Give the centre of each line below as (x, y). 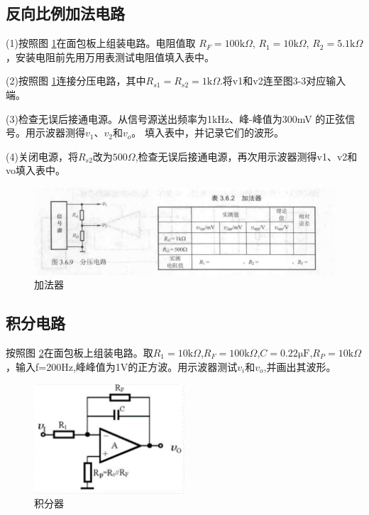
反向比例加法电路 (65, 13)
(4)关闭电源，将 (42, 156)
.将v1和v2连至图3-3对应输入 (283, 81)
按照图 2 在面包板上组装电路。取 (79, 353)
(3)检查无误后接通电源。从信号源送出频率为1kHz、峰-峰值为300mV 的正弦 (176, 118)
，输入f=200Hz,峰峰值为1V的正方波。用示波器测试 (122, 366)
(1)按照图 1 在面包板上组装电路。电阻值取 (101, 43)
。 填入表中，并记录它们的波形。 (208, 132)
